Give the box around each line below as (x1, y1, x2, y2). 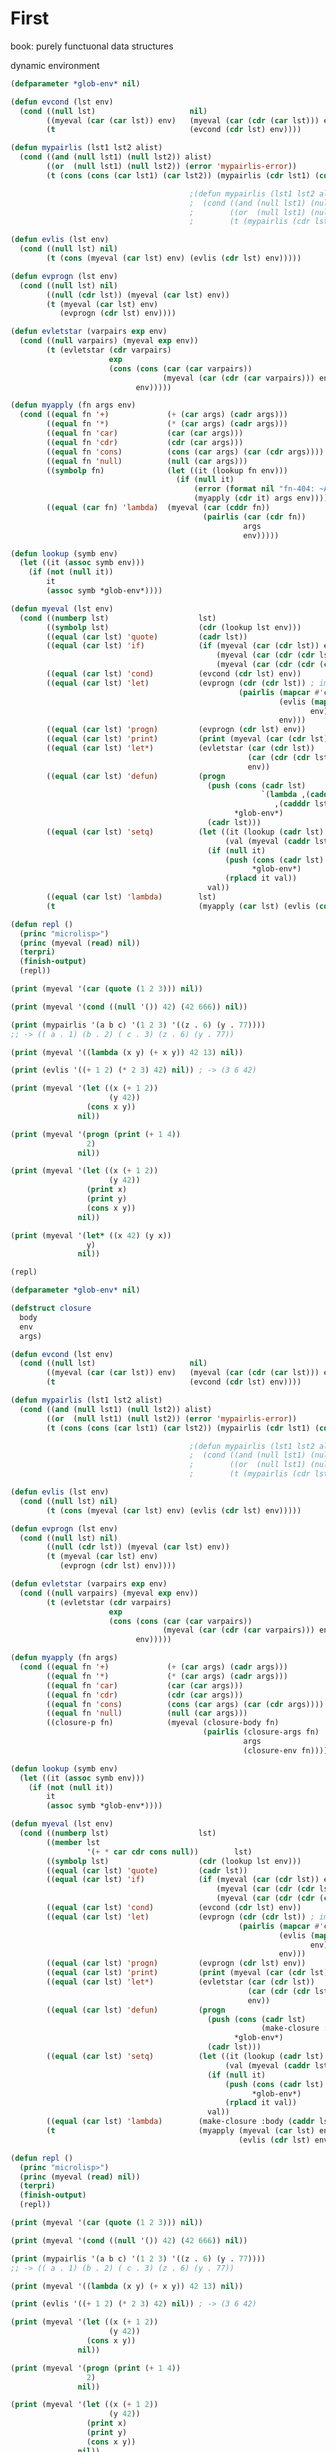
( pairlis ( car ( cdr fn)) (202, 512, 307, 522)
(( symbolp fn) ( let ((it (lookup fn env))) (46, 465, 288, 476)
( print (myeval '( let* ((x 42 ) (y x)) (10, 1230, 172, 1241)
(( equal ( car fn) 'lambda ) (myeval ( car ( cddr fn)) (46, 503, 271, 513)
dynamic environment (10, 59, 100, 71)
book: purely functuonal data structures (10, 40, 174, 52)
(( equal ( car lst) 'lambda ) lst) (46, 892, 217, 902)
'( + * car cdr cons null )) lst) (86, 1847, 253, 1857)
